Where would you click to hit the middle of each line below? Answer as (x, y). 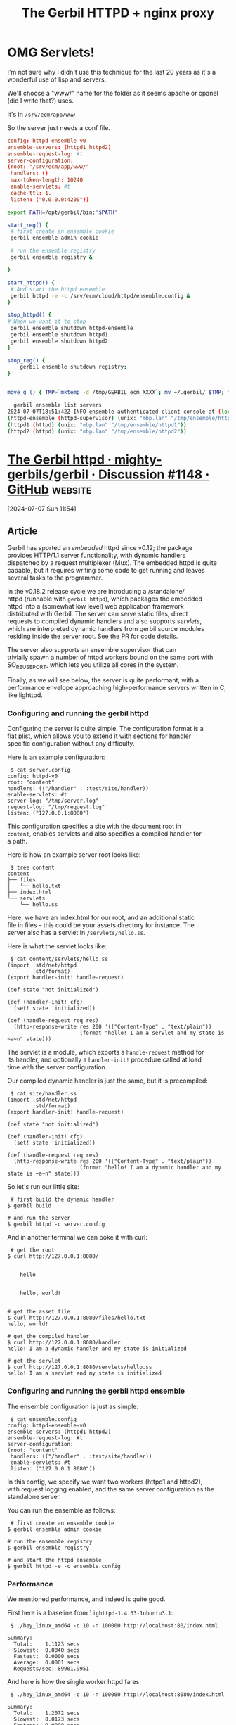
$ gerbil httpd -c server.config (56, 1224)
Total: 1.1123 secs (47, 1644)
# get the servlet (34, 1361)
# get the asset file (39, 1312)
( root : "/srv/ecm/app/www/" (48, 167)
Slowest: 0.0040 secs (47, 1650)
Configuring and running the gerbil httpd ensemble (96, 1391)
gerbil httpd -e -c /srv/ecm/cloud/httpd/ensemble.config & (100, 296)
